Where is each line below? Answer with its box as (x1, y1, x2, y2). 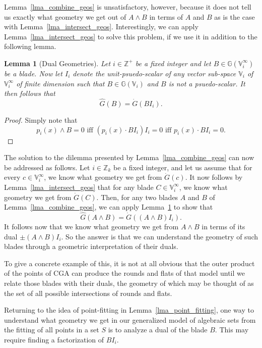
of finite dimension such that (16, 78, 105, 88)
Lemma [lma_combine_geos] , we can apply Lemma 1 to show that (4, 202, 213, 212)
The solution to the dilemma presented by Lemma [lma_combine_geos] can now (4, 152, 254, 163)
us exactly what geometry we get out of (4, 11, 126, 22)
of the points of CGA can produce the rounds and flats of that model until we (4, 268, 245, 278)
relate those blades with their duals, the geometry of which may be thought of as (4, 277, 254, 288)
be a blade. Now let (4, 68, 62, 78)
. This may (215, 324, 249, 335)
